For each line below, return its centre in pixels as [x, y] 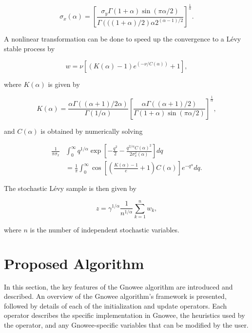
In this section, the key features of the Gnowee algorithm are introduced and [118, 286]
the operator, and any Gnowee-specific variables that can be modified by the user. [126, 324]
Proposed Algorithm [74, 263]
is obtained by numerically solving [92, 131]
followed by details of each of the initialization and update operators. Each [116, 305]
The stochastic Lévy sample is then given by [70, 188]
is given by [64, 84]
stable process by [29, 48]
